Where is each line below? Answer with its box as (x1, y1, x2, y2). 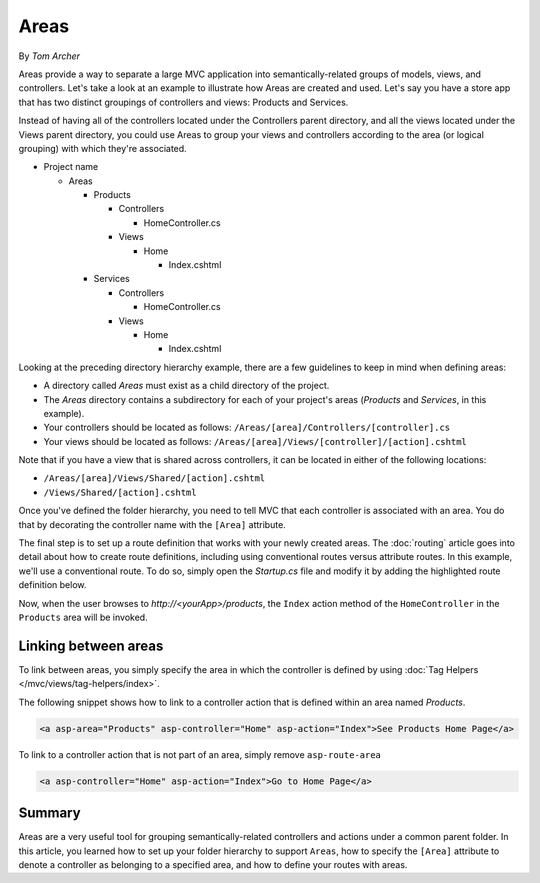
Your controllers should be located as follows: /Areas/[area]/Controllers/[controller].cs (43, 421, 451, 434)
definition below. (18, 579, 87, 591)
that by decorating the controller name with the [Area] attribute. (18, 518, 287, 530)
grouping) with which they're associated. (18, 142, 187, 154)
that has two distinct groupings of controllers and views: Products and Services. (18, 96, 349, 108)
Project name (43, 161, 99, 173)
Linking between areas (18, 637, 164, 654)
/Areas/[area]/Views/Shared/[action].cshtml (43, 473, 266, 484)
